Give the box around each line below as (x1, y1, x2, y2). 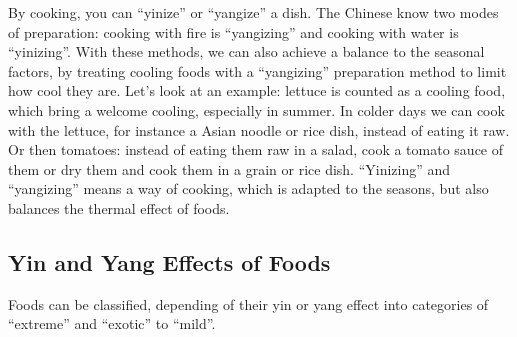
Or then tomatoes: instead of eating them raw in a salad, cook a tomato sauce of (8, 139, 504, 160)
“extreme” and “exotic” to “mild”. (8, 313, 216, 334)
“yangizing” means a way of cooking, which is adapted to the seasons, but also (8, 178, 489, 199)
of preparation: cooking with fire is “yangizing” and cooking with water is (8, 21, 459, 42)
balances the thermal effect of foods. (8, 197, 230, 218)
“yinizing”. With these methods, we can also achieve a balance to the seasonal (8, 41, 485, 62)
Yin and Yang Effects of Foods (8, 246, 331, 277)
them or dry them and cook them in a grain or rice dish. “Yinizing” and (8, 158, 451, 179)
